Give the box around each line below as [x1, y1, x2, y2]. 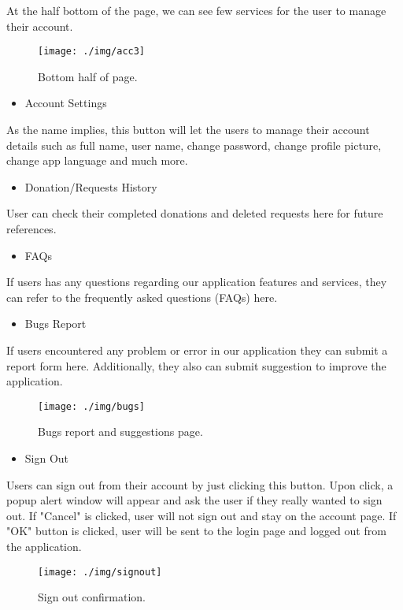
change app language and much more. [6, 152, 188, 169]
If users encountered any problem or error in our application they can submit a [6, 341, 388, 358]
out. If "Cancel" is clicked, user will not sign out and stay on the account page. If [6, 507, 397, 523]
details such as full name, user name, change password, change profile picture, [6, 136, 382, 153]
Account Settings [24, 95, 107, 111]
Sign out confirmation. [38, 589, 146, 605]
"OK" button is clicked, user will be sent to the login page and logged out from [6, 523, 386, 539]
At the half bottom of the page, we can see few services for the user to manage [6, 2, 386, 18]
